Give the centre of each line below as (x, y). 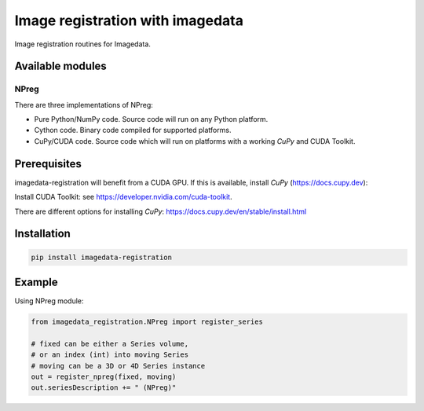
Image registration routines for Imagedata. (82, 44)
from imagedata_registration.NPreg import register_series (147, 322)
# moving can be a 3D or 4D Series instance (118, 366)
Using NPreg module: (49, 301)
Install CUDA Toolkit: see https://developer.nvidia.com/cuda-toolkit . (123, 197)
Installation (42, 234)
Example (36, 282)
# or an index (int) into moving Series (110, 355)
